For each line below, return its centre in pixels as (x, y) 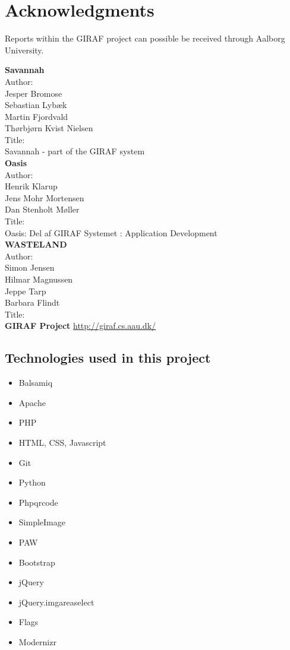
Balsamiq (36, 383)
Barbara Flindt (32, 302)
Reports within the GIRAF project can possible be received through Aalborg (145, 38)
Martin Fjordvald (37, 116)
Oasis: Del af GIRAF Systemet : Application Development (111, 232)
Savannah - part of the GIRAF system (75, 151)
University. (24, 50)
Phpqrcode (38, 502)
